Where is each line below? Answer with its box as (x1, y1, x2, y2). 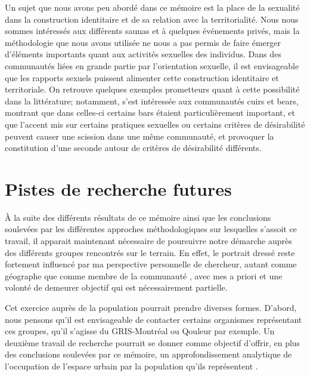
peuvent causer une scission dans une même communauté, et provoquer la (5, 130, 274, 142)
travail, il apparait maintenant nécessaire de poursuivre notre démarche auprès (5, 235, 292, 247)
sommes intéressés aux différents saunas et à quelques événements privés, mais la (5, 24, 300, 37)
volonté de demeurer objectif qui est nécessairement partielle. (5, 281, 228, 294)
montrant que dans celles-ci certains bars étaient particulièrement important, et (5, 106, 296, 119)
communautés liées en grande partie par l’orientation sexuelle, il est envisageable (5, 59, 299, 72)
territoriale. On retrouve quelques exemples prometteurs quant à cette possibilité (5, 83, 300, 95)
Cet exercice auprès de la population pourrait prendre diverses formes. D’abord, (5, 301, 297, 313)
